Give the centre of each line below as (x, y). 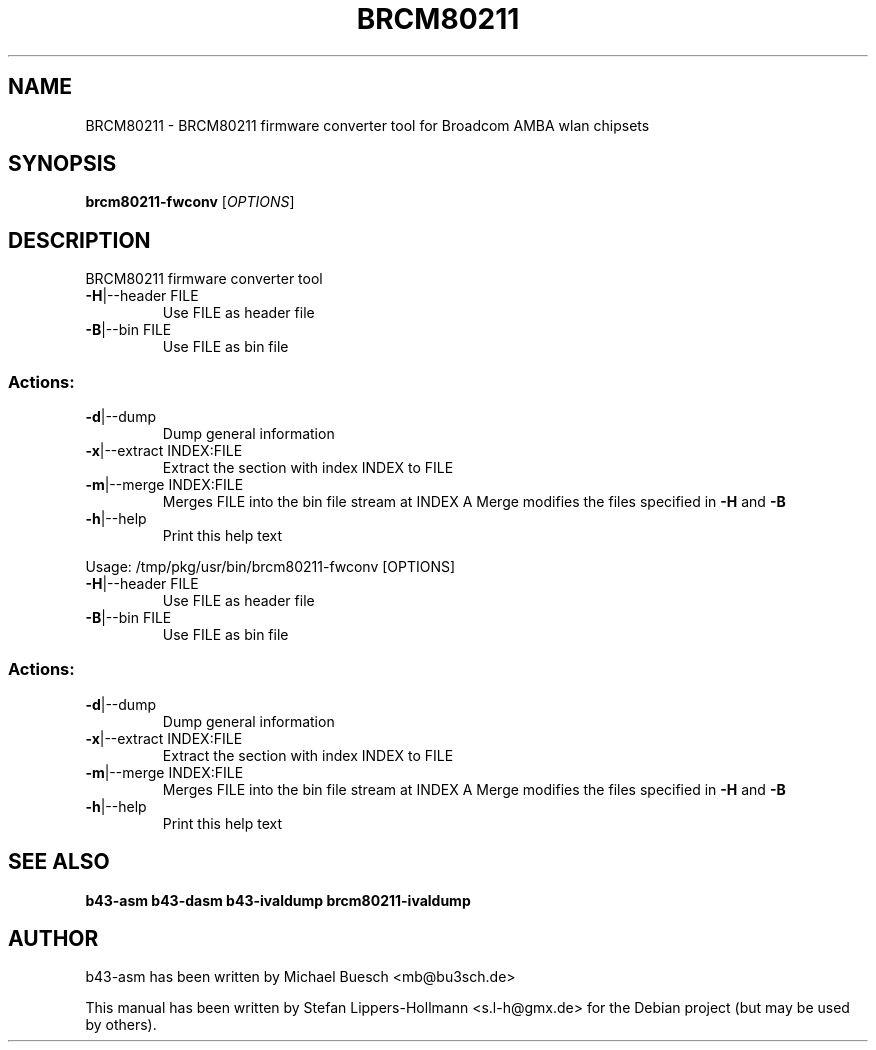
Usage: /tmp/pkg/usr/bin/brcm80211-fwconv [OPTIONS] (270, 567)
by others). (121, 1025)
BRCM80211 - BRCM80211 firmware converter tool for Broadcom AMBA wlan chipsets (367, 125)
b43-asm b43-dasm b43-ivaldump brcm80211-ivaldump (278, 900)
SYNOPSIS (62, 164)
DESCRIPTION (79, 240)
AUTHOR (53, 939)
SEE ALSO (59, 862)
